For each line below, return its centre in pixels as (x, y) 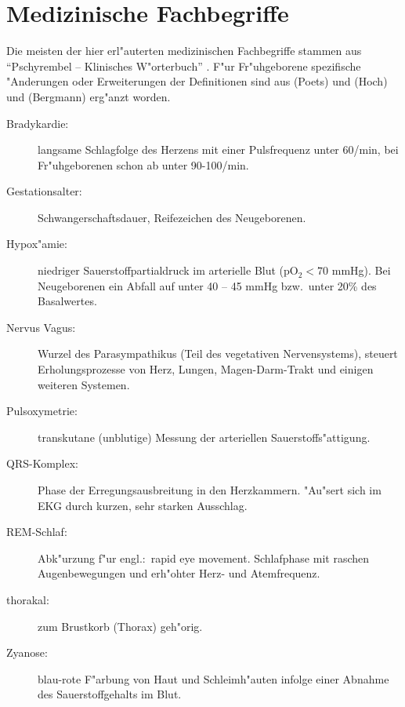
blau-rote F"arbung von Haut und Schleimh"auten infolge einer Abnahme (213, 678)
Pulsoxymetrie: (42, 411)
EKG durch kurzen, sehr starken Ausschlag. (143, 505)
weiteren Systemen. (84, 384)
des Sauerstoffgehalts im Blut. (110, 694)
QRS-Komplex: (42, 463)
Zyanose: (27, 652)
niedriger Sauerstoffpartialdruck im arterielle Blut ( (161, 270)
